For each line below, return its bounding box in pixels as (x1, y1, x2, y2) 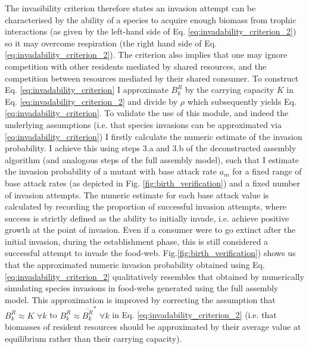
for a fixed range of (232, 165, 302, 177)
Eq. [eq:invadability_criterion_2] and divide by (5, 95, 178, 107)
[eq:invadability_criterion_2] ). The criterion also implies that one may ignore (5, 48, 288, 61)
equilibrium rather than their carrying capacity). (5, 332, 182, 344)
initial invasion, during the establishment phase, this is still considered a (5, 235, 269, 247)
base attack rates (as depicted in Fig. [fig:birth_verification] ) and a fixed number (5, 176, 301, 189)
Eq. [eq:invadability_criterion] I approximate (5, 83, 168, 96)
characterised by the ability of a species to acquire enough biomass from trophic (5, 13, 296, 26)
